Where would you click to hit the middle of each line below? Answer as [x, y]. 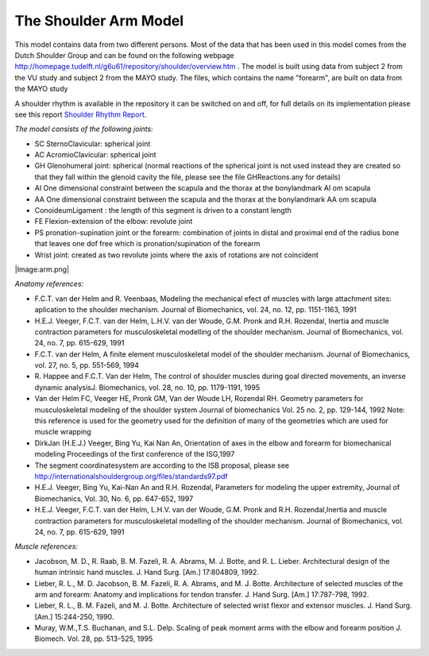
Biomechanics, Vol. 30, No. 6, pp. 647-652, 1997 [114, 498]
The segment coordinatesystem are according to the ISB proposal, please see [162, 465]
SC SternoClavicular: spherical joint [93, 144]
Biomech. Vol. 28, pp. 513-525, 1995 [94, 639]
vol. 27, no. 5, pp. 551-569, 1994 [87, 365]
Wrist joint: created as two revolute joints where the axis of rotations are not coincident [177, 255]
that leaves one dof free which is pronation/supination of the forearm [147, 244]
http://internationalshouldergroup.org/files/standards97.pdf [131, 476]
